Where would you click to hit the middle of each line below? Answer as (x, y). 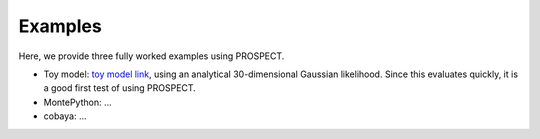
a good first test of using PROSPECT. (120, 88)
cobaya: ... (65, 116)
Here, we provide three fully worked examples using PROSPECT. (151, 56)
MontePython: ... (77, 102)
